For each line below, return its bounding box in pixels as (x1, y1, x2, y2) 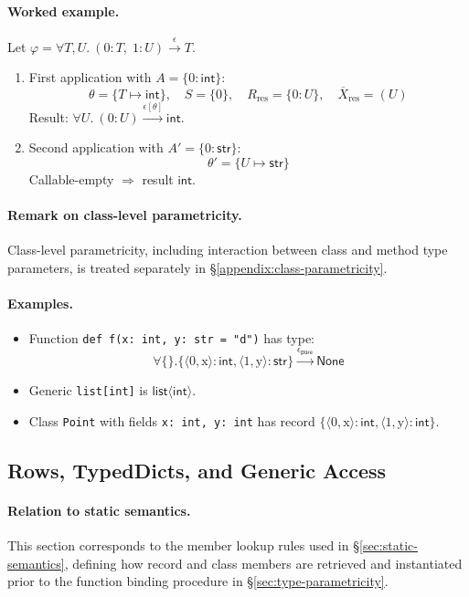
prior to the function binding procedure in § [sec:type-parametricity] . (7, 571, 389, 591)
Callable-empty (28, 169, 114, 188)
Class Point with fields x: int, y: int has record (28, 411, 315, 430)
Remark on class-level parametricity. (7, 205, 242, 225)
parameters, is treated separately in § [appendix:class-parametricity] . (7, 257, 388, 277)
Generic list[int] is (28, 381, 148, 400)
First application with (28, 68, 152, 87)
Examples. (7, 294, 73, 313)
